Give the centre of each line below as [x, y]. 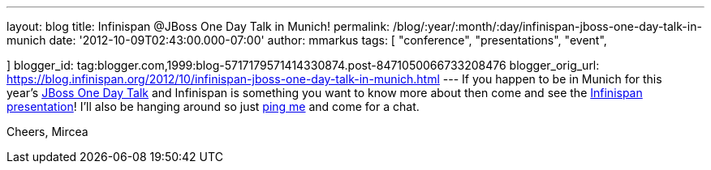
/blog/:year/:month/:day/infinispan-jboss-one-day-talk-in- [547, 26]
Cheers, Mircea [47, 132]
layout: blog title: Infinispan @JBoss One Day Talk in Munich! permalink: [198, 26]
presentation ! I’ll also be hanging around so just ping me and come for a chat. [213, 106]
